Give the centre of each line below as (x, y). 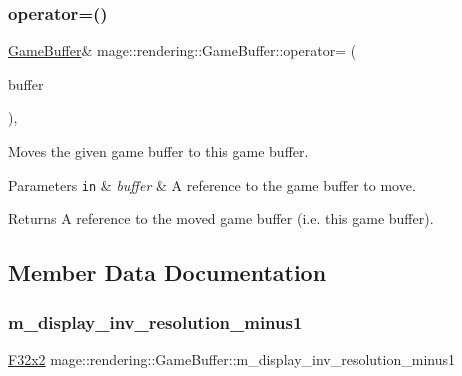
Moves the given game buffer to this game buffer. (158, 151)
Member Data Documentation (167, 272)
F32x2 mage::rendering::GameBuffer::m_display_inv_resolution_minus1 (231, 358)
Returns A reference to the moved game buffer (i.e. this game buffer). (221, 218)
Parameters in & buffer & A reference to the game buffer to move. (212, 184)
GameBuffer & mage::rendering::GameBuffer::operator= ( (182, 50)
